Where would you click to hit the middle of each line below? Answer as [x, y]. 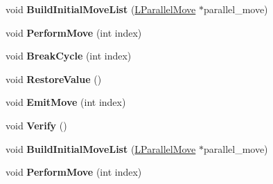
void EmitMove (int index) [66, 102]
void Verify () [36, 125]
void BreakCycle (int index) [69, 56]
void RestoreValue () [54, 79]
